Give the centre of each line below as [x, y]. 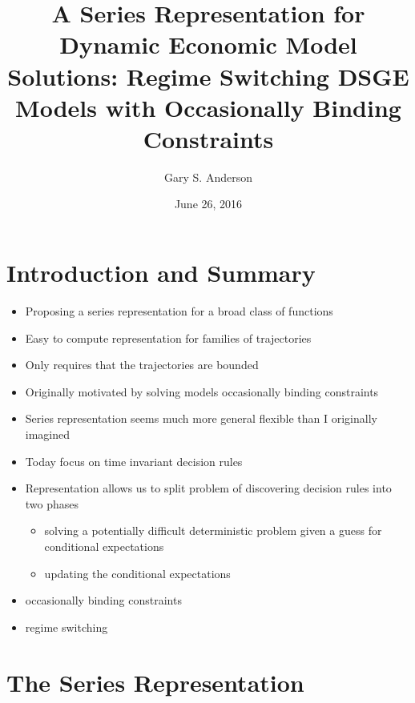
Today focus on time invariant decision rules [134, 461]
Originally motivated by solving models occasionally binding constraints [202, 391]
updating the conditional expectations [137, 573]
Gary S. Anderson [208, 177]
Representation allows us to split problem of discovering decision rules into [208, 488]
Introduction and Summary [161, 273]
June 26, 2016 [208, 204]
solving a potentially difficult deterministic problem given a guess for [213, 530]
